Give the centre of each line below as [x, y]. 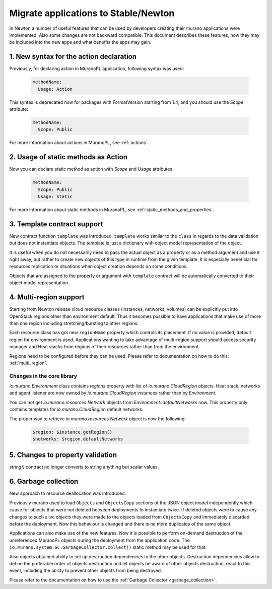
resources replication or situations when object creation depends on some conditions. [98, 267]
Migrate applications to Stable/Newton [92, 13]
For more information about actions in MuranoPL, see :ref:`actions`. [79, 143]
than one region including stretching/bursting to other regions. [74, 323]
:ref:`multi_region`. [28, 363]
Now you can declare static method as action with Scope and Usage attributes [91, 169]
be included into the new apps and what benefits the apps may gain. [80, 42]
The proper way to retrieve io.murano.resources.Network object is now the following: [98, 419]
